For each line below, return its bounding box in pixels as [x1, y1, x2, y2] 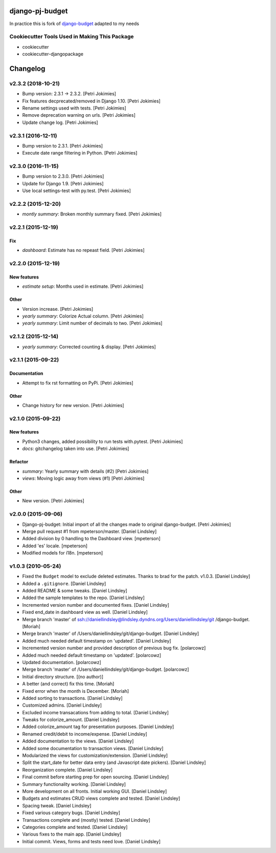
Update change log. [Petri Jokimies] [22, 119, 98, 125]
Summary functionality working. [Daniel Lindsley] [22, 781, 126, 787]
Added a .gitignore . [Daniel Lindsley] [22, 580, 106, 586]
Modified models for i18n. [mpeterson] [22, 550, 103, 556]
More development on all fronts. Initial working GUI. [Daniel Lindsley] [22, 788, 167, 794]
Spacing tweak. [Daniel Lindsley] [22, 802, 91, 808]
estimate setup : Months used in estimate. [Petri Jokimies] [22, 283, 144, 289]
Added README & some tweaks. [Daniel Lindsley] [22, 588, 127, 594]
